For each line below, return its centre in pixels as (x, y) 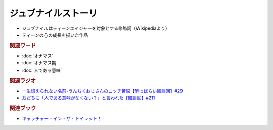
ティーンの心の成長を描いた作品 (55, 35)
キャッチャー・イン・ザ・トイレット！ (62, 119)
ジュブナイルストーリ (54, 13)
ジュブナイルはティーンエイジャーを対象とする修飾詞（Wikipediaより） (96, 28)
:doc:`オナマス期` (40, 63)
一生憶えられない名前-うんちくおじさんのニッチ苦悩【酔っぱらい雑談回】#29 (102, 91)
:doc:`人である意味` (42, 70)
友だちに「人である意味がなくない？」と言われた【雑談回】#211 (88, 98)
